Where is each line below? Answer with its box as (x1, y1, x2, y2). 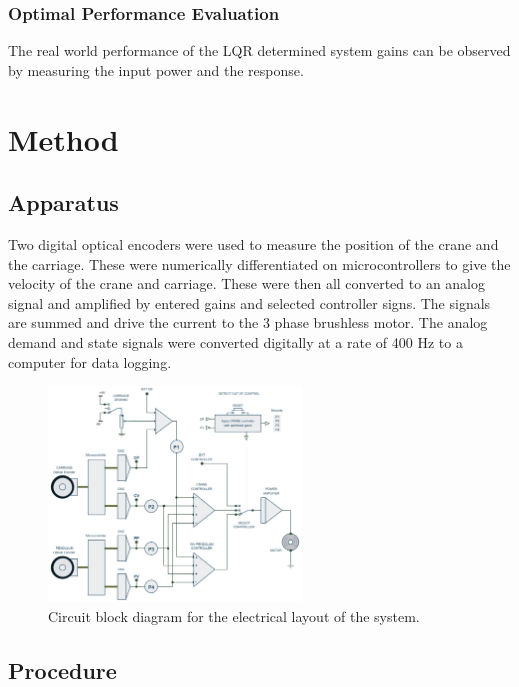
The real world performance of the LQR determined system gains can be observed (8, 40, 511, 61)
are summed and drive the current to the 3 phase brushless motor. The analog (8, 312, 488, 333)
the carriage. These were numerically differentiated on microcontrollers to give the (8, 253, 511, 274)
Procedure (8, 654, 117, 685)
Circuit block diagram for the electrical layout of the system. (48, 605, 420, 626)
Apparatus (8, 187, 119, 218)
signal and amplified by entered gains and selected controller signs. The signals (8, 292, 491, 313)
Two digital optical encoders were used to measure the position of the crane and (8, 233, 499, 254)
